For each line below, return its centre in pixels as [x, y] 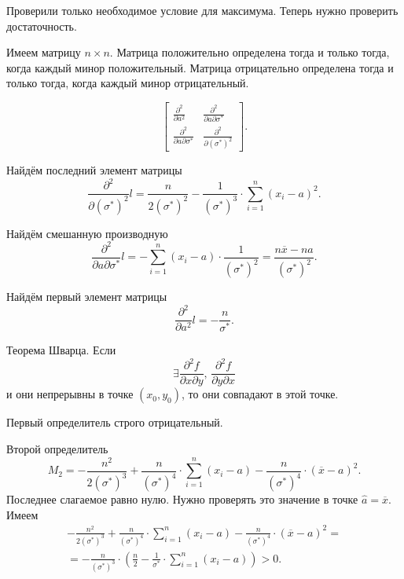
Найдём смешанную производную [87, 233]
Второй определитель [57, 449]
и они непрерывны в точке [70, 394]
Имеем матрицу [44, 52]
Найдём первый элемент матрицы [87, 297]
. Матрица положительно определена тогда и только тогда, [250, 52]
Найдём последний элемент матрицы [94, 170]
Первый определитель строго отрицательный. [115, 422]
